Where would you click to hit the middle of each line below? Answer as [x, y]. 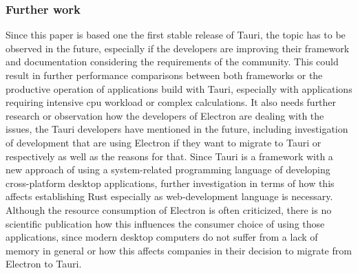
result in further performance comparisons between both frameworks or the [164, 75]
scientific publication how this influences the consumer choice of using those [165, 223]
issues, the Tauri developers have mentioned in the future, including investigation [177, 129]
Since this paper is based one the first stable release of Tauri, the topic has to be [176, 35]
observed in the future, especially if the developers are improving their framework [178, 48]
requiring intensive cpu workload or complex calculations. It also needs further [171, 102]
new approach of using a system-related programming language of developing [168, 170]
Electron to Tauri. [44, 264]
